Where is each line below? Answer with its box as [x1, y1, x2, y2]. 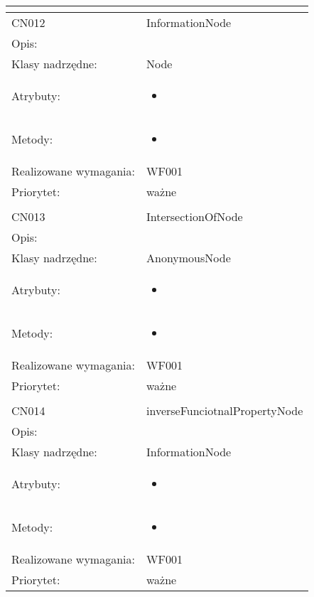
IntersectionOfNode [146, 208, 243, 225]
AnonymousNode [146, 249, 231, 266]
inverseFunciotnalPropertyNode [146, 402, 303, 419]
